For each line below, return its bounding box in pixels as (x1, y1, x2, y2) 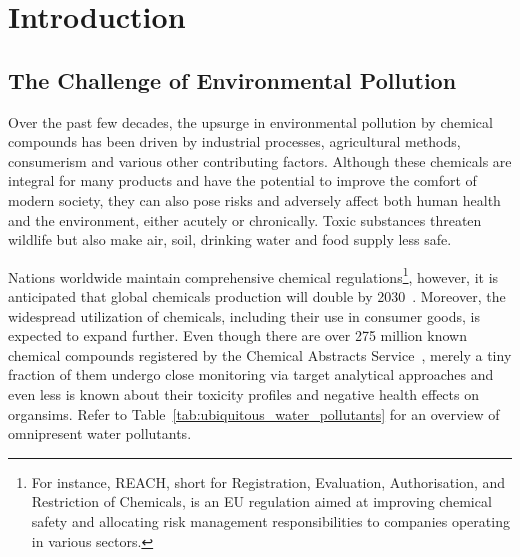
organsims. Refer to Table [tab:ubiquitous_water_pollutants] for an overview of (8, 403, 500, 424)
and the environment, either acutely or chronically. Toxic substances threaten (8, 209, 482, 230)
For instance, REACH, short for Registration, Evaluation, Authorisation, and (31, 471, 506, 492)
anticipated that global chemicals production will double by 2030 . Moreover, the (8, 285, 506, 306)
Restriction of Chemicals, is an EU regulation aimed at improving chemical (31, 491, 492, 512)
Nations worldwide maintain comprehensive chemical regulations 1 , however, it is (8, 263, 499, 287)
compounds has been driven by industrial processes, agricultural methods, (8, 131, 461, 152)
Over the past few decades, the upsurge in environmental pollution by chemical (8, 111, 493, 132)
